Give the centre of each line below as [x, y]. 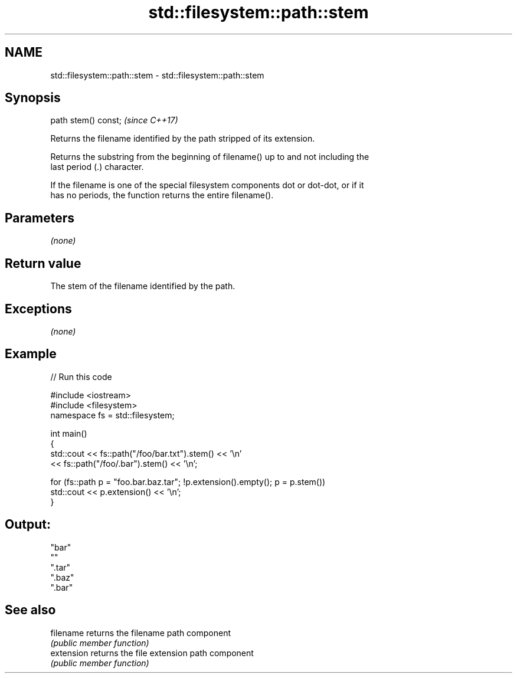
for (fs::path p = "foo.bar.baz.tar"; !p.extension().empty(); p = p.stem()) [188, 482]
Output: [28, 525]
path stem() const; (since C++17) [114, 120]
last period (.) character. [97, 167]
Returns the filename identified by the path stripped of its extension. [183, 139]
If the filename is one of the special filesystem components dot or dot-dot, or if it [207, 185]
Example [31, 354]
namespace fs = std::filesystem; [112, 415]
